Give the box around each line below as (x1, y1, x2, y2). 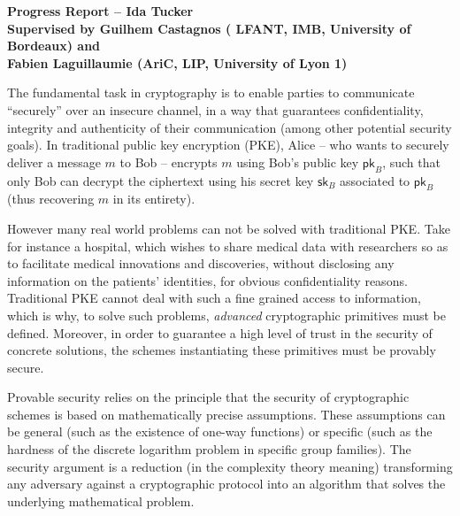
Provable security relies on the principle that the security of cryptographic (7, 388, 410, 406)
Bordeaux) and (7, 36, 101, 55)
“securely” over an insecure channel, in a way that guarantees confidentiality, (7, 100, 424, 119)
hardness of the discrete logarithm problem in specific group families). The (7, 440, 411, 458)
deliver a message (7, 152, 101, 171)
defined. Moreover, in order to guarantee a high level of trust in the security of (7, 323, 433, 342)
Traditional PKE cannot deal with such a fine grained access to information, (7, 289, 421, 307)
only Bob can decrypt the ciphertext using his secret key (7, 171, 314, 189)
